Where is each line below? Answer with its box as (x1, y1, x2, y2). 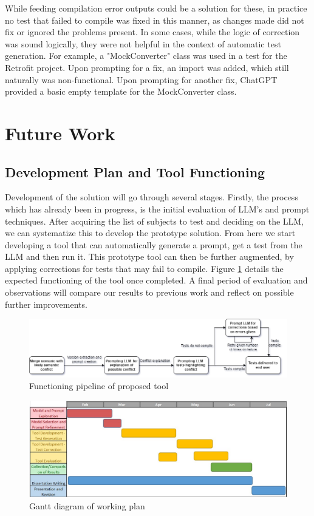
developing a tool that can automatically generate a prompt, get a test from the (5, 238, 302, 251)
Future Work (5, 120, 115, 145)
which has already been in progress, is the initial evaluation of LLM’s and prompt (5, 202, 310, 215)
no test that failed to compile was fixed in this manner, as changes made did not (5, 13, 304, 26)
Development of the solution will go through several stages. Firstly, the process (5, 191, 298, 203)
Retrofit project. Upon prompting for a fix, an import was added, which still (5, 61, 289, 73)
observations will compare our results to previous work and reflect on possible (5, 286, 294, 299)
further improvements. (5, 297, 87, 310)
